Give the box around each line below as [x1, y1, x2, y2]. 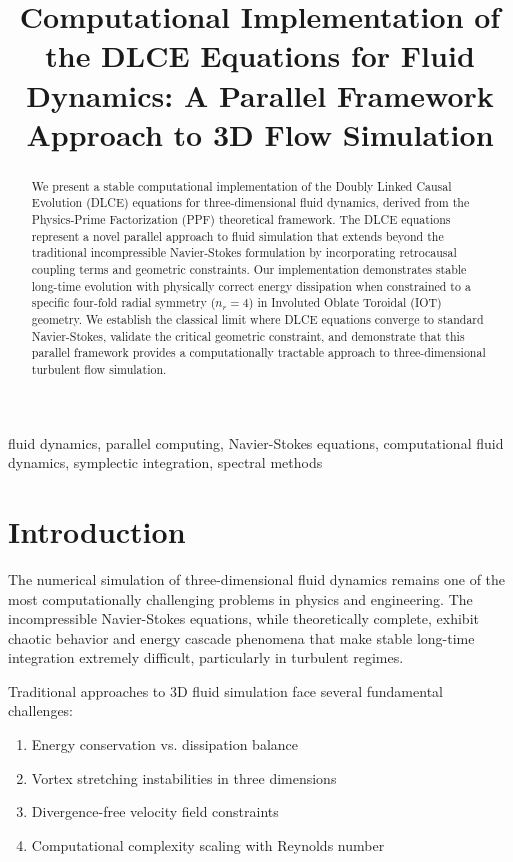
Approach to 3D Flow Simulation [26, 113, 494, 154]
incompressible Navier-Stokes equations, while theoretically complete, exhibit [8, 608, 479, 629]
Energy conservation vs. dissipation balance [31, 734, 299, 755]
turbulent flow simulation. [31, 360, 167, 377]
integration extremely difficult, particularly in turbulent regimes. [8, 647, 404, 668]
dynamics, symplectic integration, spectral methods [8, 452, 323, 473]
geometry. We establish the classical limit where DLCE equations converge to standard [31, 310, 484, 327]
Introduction [8, 510, 186, 551]
